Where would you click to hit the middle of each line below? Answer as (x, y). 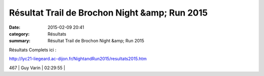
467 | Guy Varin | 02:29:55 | (37, 68)
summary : (20, 41)
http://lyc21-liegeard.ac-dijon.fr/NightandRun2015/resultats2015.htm (78, 59)
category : (19, 34)
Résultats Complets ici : (33, 50)
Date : (15, 27)
